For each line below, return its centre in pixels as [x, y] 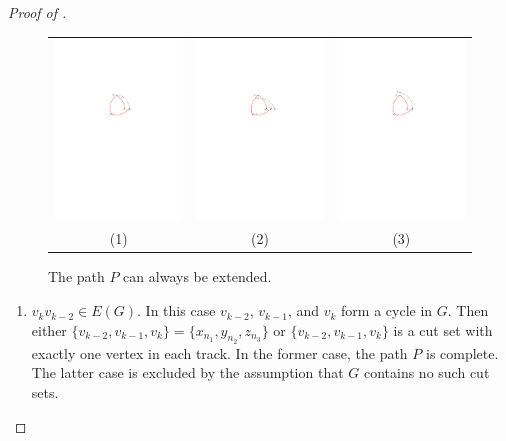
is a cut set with [443, 329]
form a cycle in [387, 310]
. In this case [176, 310]
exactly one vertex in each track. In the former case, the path [219, 352]
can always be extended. [197, 276]
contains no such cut [426, 372]
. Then [468, 310]
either [49, 329]
